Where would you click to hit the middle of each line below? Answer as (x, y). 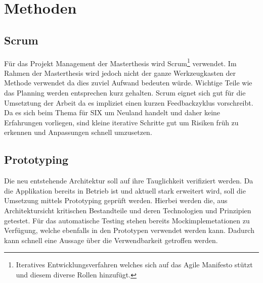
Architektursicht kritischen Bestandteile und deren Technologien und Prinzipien (128, 210)
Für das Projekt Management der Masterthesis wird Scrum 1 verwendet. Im (120, 62)
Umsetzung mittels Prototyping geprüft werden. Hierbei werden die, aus (116, 200)
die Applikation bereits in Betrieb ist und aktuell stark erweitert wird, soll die (125, 190)
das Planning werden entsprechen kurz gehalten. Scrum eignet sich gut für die (125, 93)
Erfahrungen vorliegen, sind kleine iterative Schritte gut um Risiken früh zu (121, 122)
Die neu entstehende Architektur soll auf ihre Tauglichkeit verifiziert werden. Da (129, 181)
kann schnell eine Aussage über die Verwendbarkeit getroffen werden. (111, 240)
